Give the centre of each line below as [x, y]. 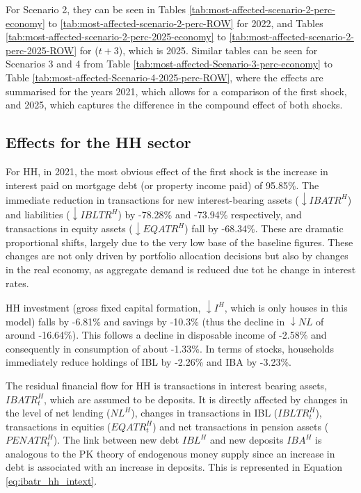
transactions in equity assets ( [69, 228]
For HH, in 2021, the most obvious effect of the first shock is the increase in [167, 171]
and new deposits [247, 440]
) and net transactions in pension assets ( [241, 426]
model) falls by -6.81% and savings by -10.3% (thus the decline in [145, 321]
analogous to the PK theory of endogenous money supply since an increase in [170, 453]
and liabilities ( [38, 215]
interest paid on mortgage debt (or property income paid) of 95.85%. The [162, 185]
